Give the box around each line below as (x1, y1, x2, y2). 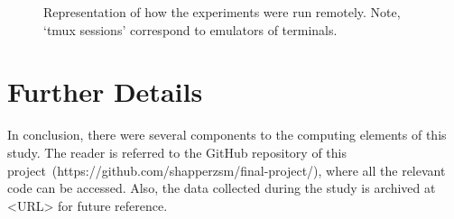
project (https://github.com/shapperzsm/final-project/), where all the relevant (7, 160, 446, 179)
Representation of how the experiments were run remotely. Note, (43, 3, 401, 21)
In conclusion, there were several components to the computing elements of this (7, 125, 447, 144)
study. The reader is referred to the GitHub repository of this (7, 142, 347, 161)
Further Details (7, 73, 203, 110)
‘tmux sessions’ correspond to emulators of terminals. (43, 20, 338, 39)
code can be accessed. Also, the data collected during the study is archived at (7, 178, 436, 197)
